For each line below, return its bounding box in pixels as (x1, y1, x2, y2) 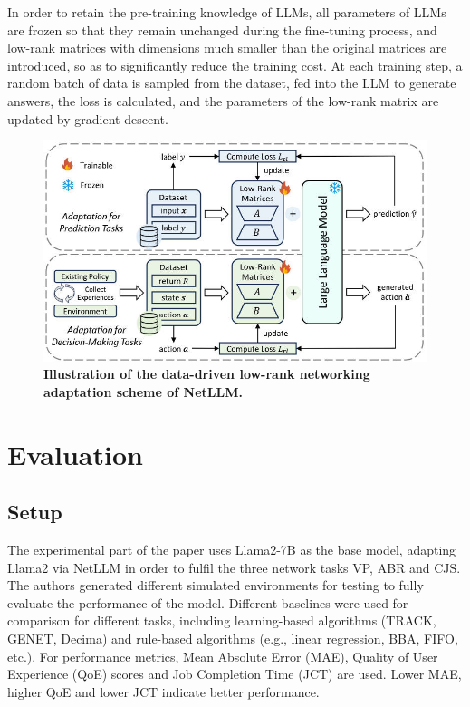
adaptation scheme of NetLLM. (43, 382, 243, 401)
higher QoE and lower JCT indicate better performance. (7, 682, 320, 701)
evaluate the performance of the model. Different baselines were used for (7, 593, 408, 612)
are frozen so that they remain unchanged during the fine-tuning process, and (7, 20, 437, 39)
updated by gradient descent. (7, 109, 168, 128)
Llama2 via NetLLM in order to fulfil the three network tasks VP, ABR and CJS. (7, 557, 461, 576)
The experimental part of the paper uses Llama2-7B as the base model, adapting (7, 540, 456, 559)
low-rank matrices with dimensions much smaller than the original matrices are (7, 38, 447, 57)
